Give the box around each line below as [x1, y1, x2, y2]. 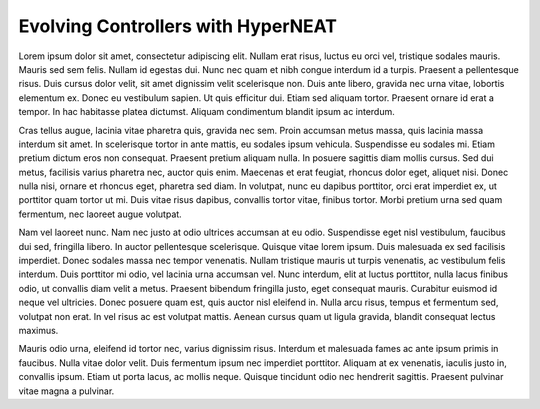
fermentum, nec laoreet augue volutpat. [18, 208, 182, 220]
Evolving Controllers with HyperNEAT [18, 15, 337, 37]
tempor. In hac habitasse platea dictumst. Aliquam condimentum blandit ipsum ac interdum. [18, 106, 395, 118]
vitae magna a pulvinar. [18, 385, 115, 397]
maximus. [18, 324, 59, 336]
